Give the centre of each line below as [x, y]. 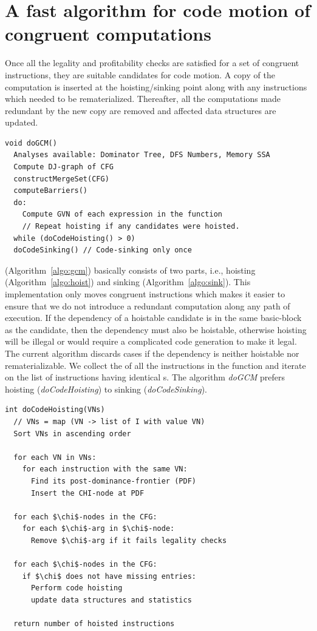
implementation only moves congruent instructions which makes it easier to [145, 294]
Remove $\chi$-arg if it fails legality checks [129, 540]
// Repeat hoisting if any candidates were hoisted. [131, 227]
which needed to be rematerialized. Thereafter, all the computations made [143, 99]
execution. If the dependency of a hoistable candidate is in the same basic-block [153, 318]
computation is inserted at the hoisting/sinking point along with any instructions [156, 86]
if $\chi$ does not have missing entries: [109, 576]
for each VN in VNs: [55, 457]
